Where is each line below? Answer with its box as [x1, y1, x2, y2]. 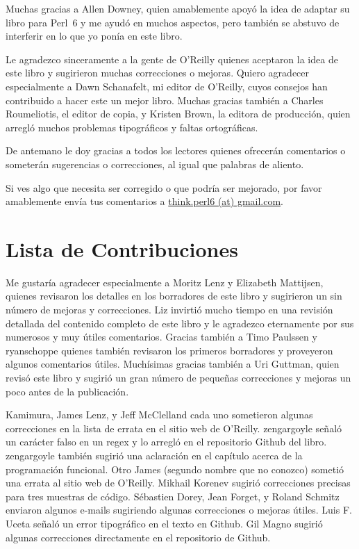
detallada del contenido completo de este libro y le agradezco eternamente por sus [6, 316, 354, 330]
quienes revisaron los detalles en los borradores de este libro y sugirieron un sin [6, 288, 342, 303]
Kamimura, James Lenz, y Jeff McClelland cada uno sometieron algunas [6, 407, 313, 422]
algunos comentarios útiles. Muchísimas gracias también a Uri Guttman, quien [6, 357, 340, 371]
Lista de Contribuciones [6, 234, 238, 263]
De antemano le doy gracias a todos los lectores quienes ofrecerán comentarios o [6, 143, 346, 158]
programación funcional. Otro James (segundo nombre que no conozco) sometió [6, 461, 344, 476]
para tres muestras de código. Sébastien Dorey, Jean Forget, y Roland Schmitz [6, 489, 340, 503]
